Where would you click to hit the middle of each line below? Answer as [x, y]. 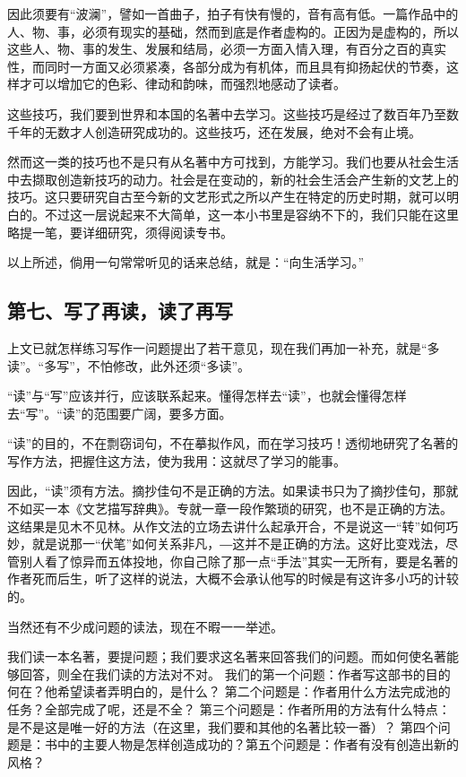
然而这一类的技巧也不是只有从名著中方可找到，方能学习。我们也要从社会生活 [233, 162]
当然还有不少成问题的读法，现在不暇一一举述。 [145, 626]
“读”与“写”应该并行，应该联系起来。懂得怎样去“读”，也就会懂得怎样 [207, 396]
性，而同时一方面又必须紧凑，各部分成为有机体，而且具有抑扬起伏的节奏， [227, 66]
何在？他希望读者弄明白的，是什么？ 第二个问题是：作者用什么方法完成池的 [229, 691]
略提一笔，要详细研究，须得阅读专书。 [120, 232]
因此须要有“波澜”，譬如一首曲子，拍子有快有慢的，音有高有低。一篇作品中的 [233, 13]
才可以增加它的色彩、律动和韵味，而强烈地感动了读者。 [182, 84]
